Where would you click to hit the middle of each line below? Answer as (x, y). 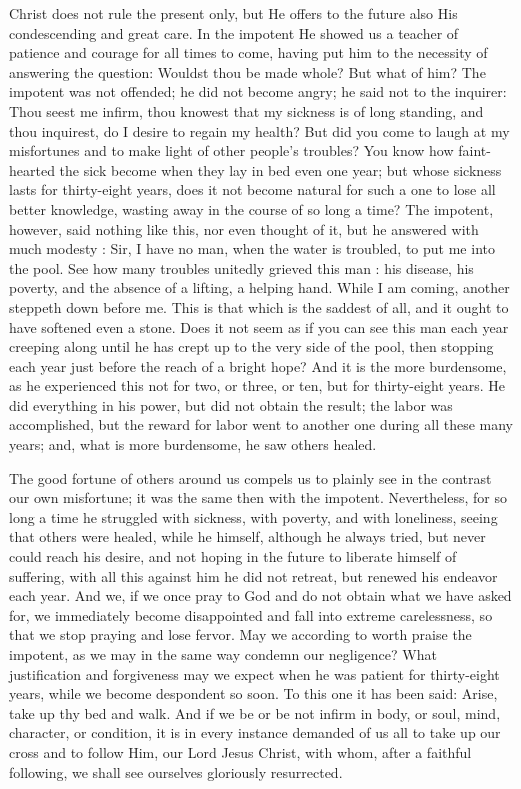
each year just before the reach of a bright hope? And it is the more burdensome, (258, 365)
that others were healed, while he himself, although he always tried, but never (247, 536)
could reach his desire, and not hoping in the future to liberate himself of (233, 556)
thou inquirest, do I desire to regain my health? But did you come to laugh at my (259, 130)
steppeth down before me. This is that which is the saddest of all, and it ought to (259, 306)
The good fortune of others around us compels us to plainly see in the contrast (250, 477)
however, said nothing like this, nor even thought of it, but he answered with (244, 228)
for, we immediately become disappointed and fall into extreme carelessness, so (251, 614)
